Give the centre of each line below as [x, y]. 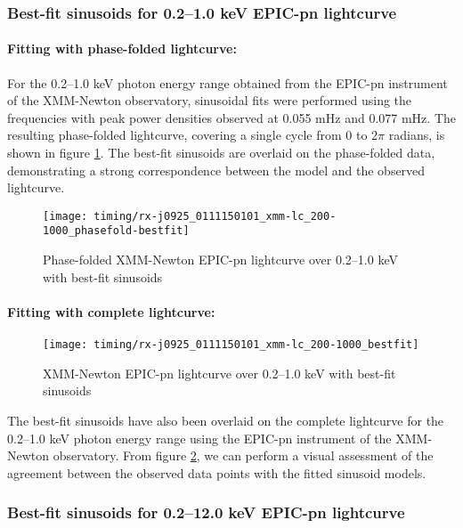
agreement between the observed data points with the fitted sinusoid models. [217, 472]
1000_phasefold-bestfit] [116, 231]
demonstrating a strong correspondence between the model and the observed [216, 170]
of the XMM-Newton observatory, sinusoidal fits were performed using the [210, 100]
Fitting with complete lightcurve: [111, 311]
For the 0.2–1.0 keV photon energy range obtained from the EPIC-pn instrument [227, 82]
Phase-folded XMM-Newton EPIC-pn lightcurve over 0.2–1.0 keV [220, 260]
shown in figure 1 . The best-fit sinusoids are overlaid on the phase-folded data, [221, 153]
